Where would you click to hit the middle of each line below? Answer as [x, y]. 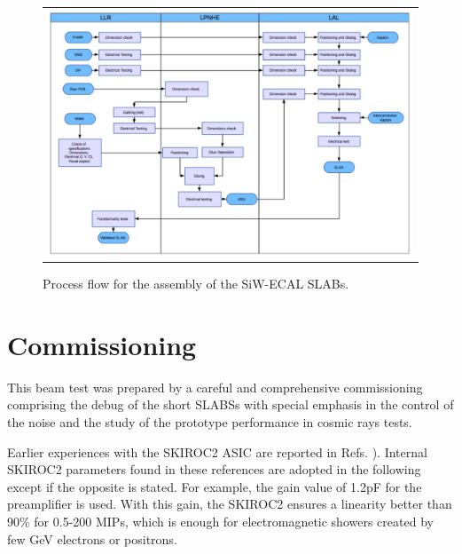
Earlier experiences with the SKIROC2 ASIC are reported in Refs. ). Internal [217, 451]
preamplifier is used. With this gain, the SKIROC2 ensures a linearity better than [230, 504]
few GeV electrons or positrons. [92, 538]
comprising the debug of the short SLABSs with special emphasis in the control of [231, 404]
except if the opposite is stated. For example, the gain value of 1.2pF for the [215, 486]
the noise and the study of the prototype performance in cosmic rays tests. [210, 422]
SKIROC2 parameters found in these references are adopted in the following [214, 469]
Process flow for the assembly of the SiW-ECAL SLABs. [196, 284]
